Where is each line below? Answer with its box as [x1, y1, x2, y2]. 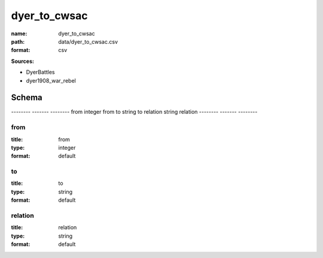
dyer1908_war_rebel [26, 77, 76, 84]
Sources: [11, 57, 34, 65]
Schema [11, 93, 43, 103]
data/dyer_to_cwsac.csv [58, 38, 118, 45]
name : [11, 30, 28, 37]
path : [11, 38, 25, 45]
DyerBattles [26, 69, 55, 76]
